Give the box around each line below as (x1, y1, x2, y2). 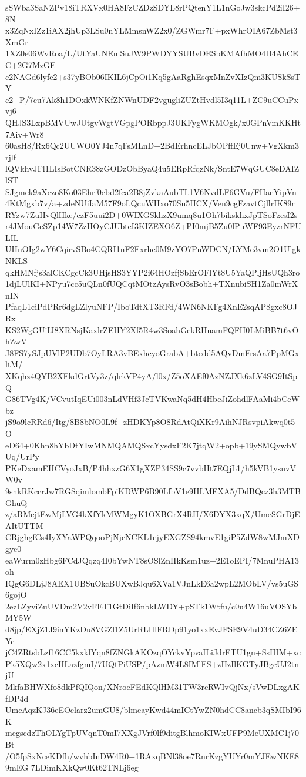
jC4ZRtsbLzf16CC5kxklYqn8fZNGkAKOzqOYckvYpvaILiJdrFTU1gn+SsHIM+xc (5, 646, 301, 658)
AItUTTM (5, 519, 43, 531)
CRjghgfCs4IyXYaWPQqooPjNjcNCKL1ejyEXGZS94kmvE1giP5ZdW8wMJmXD (5, 531, 300, 543)
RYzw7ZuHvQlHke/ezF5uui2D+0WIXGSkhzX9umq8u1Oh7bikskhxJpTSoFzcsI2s (5, 208, 298, 220)
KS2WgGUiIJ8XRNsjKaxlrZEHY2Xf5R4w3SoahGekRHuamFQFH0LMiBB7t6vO (5, 323, 299, 336)
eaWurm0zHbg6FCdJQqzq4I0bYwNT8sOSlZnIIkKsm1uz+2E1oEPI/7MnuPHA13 (5, 554, 299, 566)
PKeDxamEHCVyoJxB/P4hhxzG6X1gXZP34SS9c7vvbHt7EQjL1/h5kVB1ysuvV (5, 461, 296, 474)
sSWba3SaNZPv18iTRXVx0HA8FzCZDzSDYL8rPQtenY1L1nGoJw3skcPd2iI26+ (5, 1, 300, 13)
